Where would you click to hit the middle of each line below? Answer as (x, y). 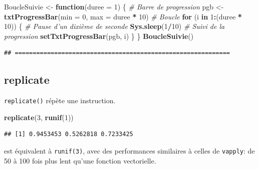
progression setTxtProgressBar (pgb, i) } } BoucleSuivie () (99, 36)
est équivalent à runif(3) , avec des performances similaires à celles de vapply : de (129, 151)
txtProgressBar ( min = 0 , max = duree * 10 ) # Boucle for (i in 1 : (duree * (123, 16)
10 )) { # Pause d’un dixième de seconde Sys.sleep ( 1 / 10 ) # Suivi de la (114, 26)
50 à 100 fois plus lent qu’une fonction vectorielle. (80, 160)
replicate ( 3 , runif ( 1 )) (39, 117)
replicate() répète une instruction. (60, 100)
